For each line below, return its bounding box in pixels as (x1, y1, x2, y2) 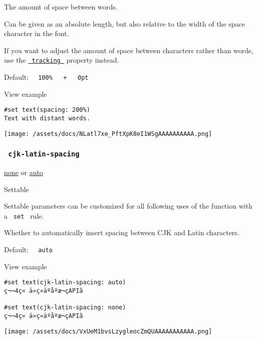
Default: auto (4, 244, 53, 255)
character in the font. (4, 28, 69, 39)
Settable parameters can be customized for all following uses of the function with (4, 201, 252, 211)
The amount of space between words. (4, 2, 118, 12)
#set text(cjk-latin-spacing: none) (4, 304, 126, 311)
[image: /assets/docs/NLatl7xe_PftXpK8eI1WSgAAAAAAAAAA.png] (4, 130, 212, 137)
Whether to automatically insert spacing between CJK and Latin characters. (4, 227, 239, 238)
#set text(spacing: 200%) (4, 106, 90, 114)
